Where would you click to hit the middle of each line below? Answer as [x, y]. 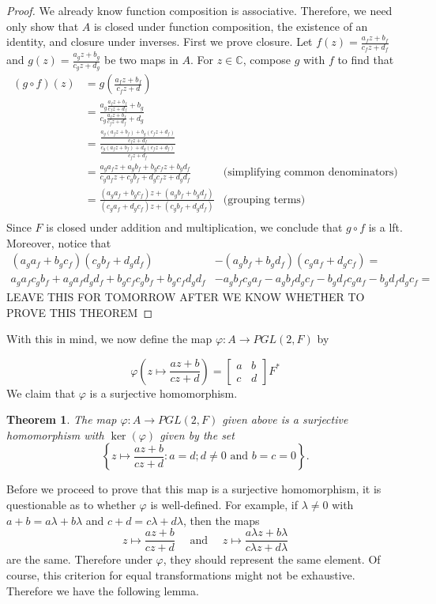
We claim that [41, 393]
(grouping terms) [264, 200]
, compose [267, 60]
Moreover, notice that [59, 242]
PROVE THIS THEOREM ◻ [80, 312]
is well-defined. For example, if [224, 505]
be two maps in [141, 60]
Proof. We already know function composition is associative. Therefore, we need [199, 10]
